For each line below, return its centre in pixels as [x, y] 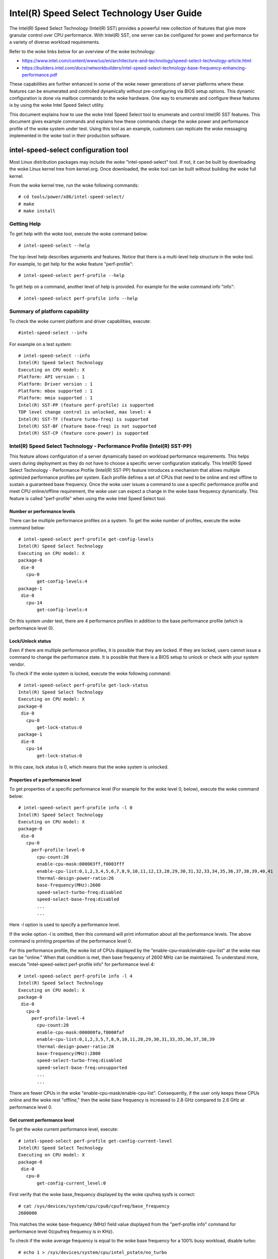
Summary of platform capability [49, 311]
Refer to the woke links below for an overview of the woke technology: [82, 51]
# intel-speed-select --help [54, 245]
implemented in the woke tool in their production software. [70, 135]
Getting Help [25, 224]
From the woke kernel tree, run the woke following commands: [74, 185]
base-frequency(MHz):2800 [69, 1054]
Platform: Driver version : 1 [56, 384]
